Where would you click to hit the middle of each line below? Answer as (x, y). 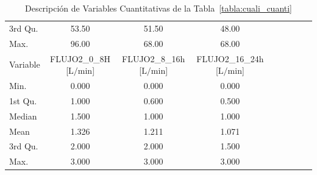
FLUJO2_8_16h (154, 58)
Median (23, 116)
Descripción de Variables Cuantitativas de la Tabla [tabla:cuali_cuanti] (158, 8)
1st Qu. (23, 100)
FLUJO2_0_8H (80, 58)
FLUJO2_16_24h (230, 58)
